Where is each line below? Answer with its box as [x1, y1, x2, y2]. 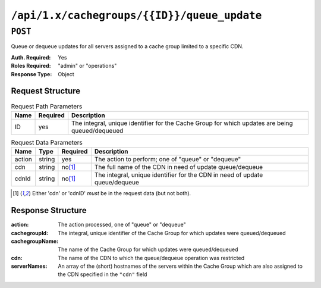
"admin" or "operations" [58, 62, 117, 70]
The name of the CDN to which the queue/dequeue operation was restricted [58, 254, 245, 261]
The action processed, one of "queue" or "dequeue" [58, 221, 187, 228]
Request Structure [11, 86, 81, 96]
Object [58, 70, 74, 77]
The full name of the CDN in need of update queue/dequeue [94, 163, 263, 171]
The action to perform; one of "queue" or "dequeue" [94, 155, 241, 164]
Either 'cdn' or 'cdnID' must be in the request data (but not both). [32, 190, 191, 197]
